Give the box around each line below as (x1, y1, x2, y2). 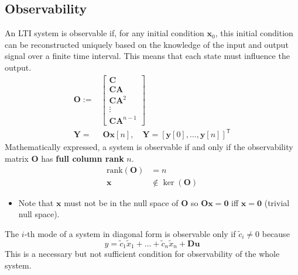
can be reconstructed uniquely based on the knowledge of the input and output (5, 38, 289, 50)
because (262, 227, 290, 239)
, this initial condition (215, 27, 293, 39)
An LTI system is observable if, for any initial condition (5, 27, 204, 39)
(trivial (264, 196, 290, 208)
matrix (5, 152, 29, 164)
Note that (18, 196, 54, 208)
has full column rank (41, 152, 124, 164)
